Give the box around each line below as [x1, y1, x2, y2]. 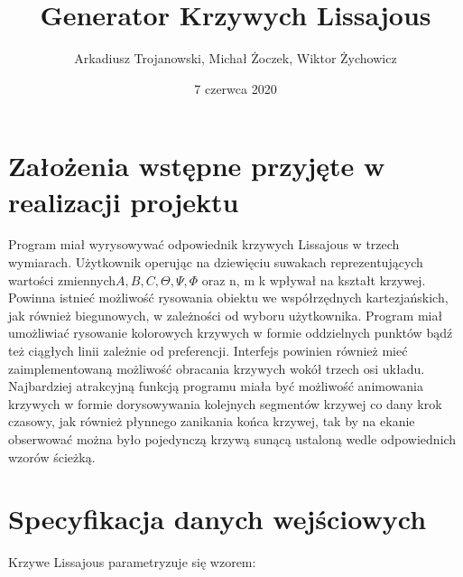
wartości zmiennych [8, 270, 116, 289]
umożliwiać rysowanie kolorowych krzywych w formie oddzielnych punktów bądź [8, 323, 453, 342]
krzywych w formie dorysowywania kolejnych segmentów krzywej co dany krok [8, 394, 442, 413]
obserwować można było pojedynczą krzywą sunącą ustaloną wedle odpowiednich [8, 429, 457, 448]
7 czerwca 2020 [194, 79, 277, 98]
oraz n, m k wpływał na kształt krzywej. [201, 270, 426, 289]
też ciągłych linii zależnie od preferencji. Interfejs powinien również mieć [8, 341, 408, 359]
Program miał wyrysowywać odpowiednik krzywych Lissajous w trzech [8, 235, 400, 254]
